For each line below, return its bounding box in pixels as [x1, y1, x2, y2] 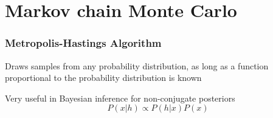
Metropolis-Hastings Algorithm [5, 35, 162, 50]
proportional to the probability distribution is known [5, 71, 202, 84]
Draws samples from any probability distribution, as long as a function [5, 59, 269, 72]
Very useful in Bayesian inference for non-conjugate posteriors [5, 91, 235, 104]
